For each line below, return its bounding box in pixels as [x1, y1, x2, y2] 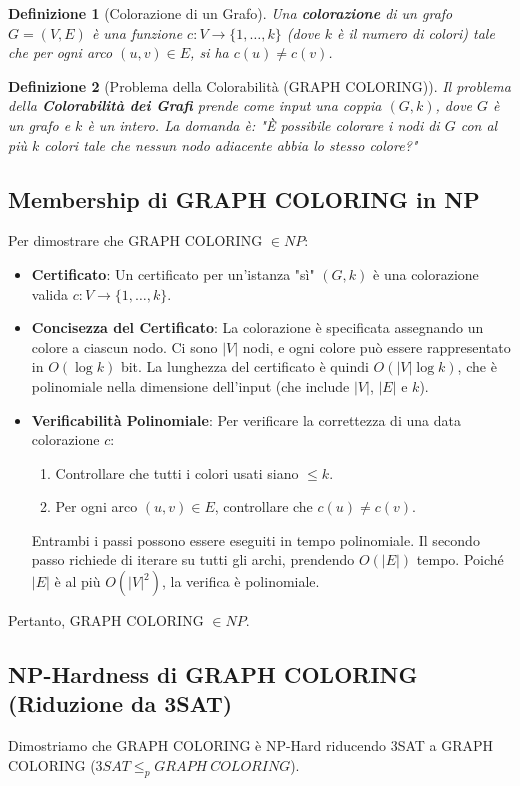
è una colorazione [373, 263, 479, 284]
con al [460, 114, 498, 135]
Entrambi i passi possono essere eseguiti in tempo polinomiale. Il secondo [31, 529, 480, 550]
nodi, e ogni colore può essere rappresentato [242, 336, 511, 357]
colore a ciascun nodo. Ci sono [31, 336, 218, 357]
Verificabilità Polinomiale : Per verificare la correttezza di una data [31, 409, 461, 430]
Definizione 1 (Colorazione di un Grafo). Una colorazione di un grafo [8, 3, 453, 23]
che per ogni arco [8, 42, 113, 63]
